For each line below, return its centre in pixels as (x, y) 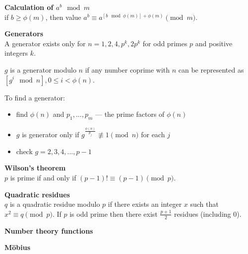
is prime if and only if (43, 178)
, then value (63, 17)
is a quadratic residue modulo (55, 204)
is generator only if (51, 134)
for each (153, 134)
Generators (24, 34)
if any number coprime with (127, 69)
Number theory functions (49, 230)
